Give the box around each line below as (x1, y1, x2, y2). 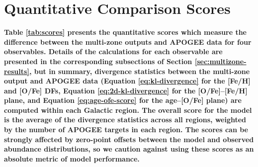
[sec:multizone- (194, 56, 247, 66)
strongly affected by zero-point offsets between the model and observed (4, 134, 254, 144)
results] (4, 66, 29, 76)
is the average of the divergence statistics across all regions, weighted (4, 114, 247, 125)
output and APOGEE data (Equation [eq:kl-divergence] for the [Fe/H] (4, 76, 251, 86)
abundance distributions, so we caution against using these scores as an (4, 144, 254, 154)
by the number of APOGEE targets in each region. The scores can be (4, 124, 248, 135)
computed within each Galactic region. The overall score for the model (4, 104, 252, 115)
